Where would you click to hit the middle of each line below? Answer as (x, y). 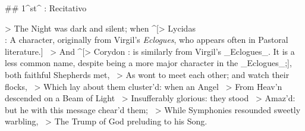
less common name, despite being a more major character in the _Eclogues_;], (148, 63)
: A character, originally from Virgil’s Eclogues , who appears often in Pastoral (147, 40)
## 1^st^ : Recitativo (46, 8)
